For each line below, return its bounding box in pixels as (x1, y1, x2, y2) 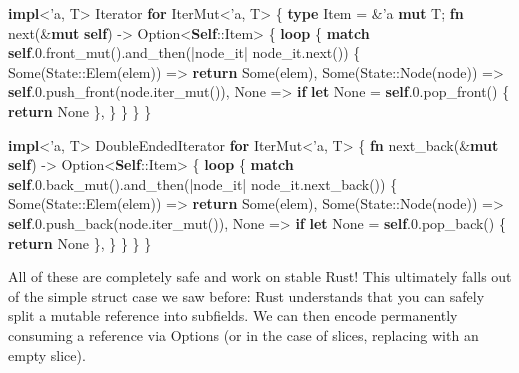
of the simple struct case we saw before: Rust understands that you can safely (8, 285, 485, 306)
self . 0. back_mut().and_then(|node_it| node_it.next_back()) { (8, 173, 398, 194)
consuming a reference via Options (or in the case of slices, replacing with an (8, 324, 479, 345)
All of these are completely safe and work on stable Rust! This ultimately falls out (8, 266, 512, 287)
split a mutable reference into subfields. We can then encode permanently (8, 305, 458, 326)
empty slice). (8, 344, 86, 365)
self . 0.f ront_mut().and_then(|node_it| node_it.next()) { (8, 42, 361, 63)
